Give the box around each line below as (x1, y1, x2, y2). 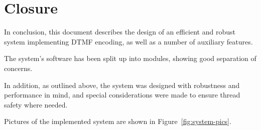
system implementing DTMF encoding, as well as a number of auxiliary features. (4, 36, 253, 46)
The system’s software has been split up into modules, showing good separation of (4, 53, 256, 63)
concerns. (4, 62, 33, 73)
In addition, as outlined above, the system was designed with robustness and (4, 79, 240, 90)
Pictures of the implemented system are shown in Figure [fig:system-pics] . (4, 116, 231, 126)
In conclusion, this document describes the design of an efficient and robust (4, 26, 235, 37)
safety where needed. (4, 99, 68, 109)
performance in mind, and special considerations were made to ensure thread (4, 89, 240, 100)
